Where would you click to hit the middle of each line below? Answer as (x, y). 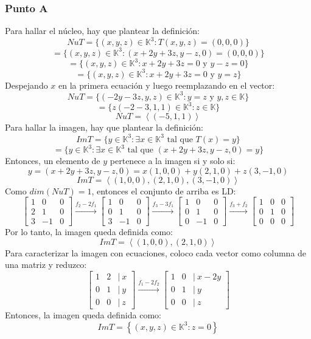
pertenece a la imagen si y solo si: (173, 160)
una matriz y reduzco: (46, 265)
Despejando (26, 85)
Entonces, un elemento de (53, 160)
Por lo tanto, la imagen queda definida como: (89, 232)
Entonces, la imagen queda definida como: (83, 315)
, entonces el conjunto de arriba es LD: (164, 190)
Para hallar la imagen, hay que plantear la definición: (104, 127)
